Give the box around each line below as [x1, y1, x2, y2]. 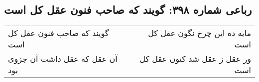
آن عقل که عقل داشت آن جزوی [8, 53, 118, 65]
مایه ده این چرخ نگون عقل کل [148, 27, 251, 39]
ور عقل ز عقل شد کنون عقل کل [139, 53, 251, 65]
